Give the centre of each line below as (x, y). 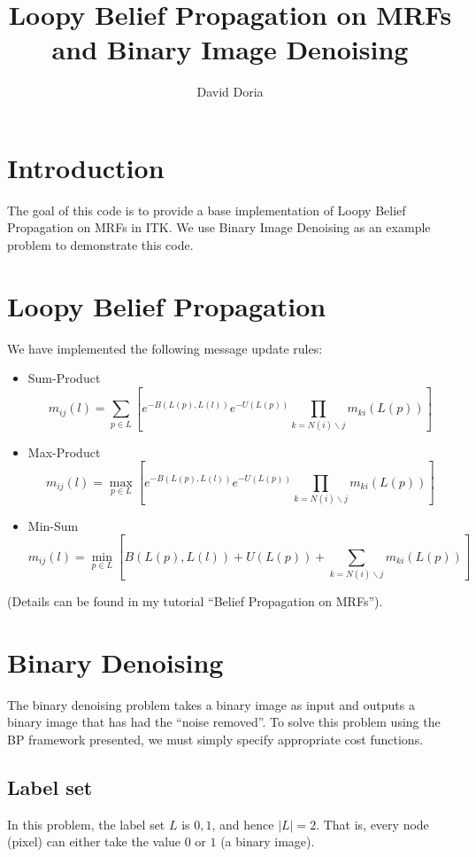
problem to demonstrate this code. (100, 245)
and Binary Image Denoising (230, 49)
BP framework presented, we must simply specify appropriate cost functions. (215, 739)
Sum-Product (64, 378)
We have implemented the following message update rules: (165, 348)
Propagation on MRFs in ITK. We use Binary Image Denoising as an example (219, 227)
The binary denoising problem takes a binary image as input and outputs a (211, 704)
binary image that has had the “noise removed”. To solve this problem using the (224, 722)
